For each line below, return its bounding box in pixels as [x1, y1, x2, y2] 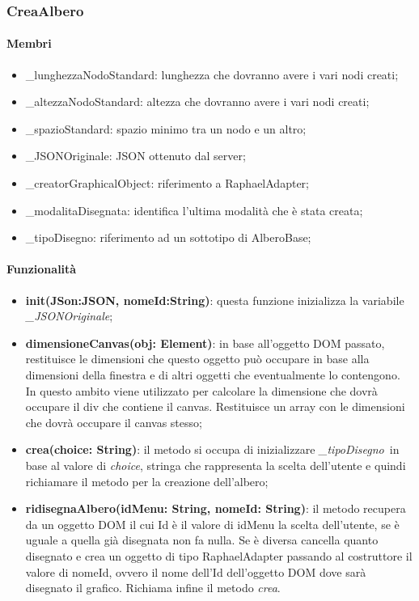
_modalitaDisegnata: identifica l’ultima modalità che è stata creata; [25, 201, 363, 218]
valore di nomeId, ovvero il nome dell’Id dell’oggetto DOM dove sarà [25, 563, 366, 580]
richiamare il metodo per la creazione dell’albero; [25, 472, 269, 489]
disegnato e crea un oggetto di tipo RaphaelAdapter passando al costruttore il [25, 547, 413, 564]
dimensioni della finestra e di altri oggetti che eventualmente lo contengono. [25, 366, 400, 383]
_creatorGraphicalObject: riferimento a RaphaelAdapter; [25, 175, 309, 192]
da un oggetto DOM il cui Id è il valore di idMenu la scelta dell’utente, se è [25, 515, 400, 532]
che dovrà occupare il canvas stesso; [25, 413, 202, 430]
